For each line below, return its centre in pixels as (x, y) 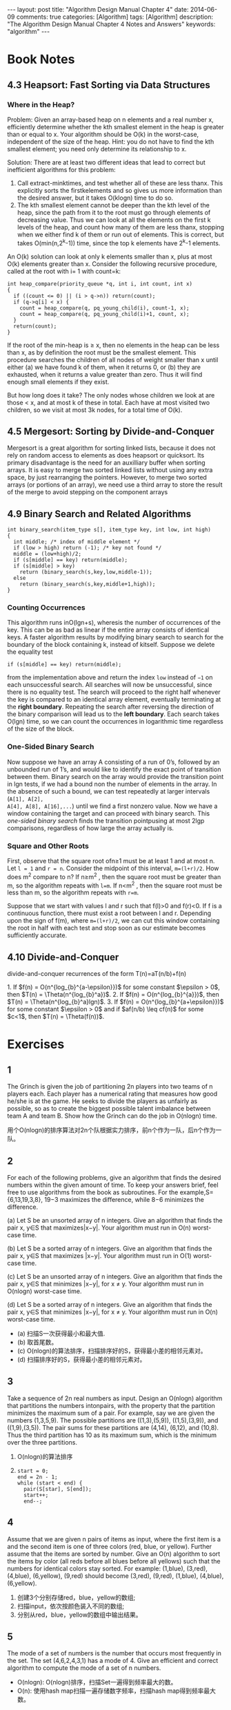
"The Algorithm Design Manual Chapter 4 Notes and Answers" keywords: (111, 24)
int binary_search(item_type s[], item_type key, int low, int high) (109, 530)
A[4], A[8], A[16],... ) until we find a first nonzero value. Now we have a (112, 806)
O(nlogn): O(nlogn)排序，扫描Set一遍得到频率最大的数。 (97, 1682)
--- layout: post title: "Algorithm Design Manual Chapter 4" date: (98, 9)
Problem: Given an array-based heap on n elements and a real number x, (110, 120)
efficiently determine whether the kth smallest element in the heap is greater (115, 126)
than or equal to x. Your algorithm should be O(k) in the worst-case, (103, 134)
